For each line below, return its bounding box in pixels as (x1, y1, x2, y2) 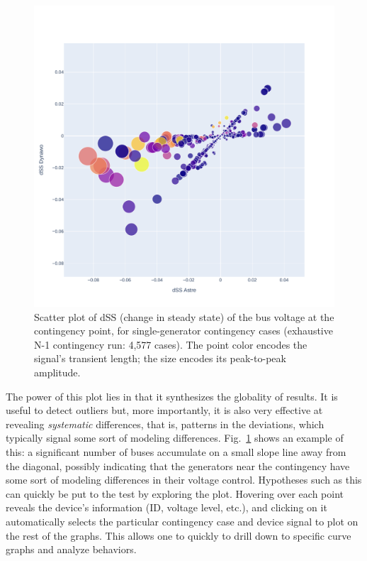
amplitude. (34, 364, 81, 379)
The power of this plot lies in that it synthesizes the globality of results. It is (6, 388, 338, 403)
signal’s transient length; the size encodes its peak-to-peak (34, 351, 286, 366)
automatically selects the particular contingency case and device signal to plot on (6, 513, 358, 528)
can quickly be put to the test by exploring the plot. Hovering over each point (6, 486, 344, 501)
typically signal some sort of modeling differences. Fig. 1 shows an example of (6, 430, 344, 445)
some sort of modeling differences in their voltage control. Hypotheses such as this (6, 472, 362, 487)
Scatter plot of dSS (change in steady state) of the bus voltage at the (34, 309, 334, 324)
